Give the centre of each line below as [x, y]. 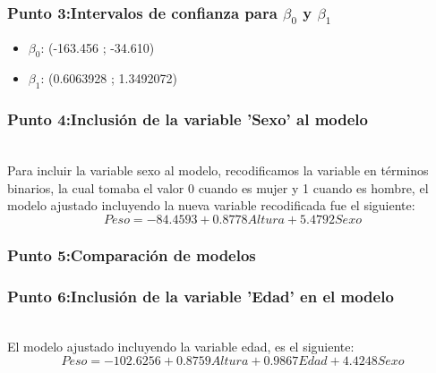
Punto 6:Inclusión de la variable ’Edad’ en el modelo [201, 296]
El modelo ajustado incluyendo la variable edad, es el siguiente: [181, 347]
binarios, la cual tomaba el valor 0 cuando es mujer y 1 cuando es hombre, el [218, 187]
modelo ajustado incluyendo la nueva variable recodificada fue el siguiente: [211, 205]
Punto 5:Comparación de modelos [132, 254]
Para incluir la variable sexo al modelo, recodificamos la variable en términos [218, 170]
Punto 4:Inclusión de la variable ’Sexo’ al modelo [188, 119]
